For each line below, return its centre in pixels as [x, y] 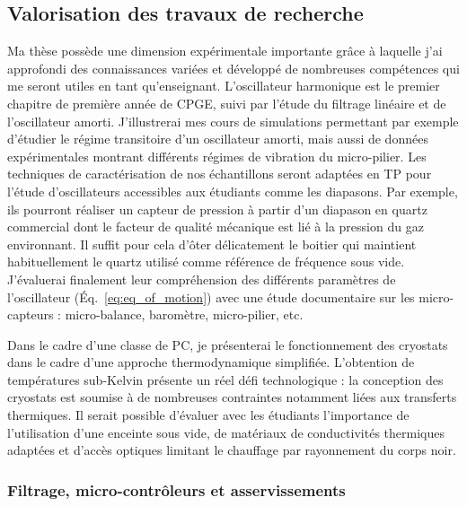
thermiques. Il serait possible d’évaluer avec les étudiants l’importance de [208, 415]
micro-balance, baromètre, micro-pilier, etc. [184, 314]
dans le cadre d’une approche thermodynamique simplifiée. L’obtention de [211, 362]
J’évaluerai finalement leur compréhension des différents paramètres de [202, 279]
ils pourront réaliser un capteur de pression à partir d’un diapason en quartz [217, 209]
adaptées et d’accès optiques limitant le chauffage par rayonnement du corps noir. [232, 450]
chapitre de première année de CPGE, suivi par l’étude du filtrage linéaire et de [227, 103]
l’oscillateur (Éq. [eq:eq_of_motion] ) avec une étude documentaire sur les [211, 297]
